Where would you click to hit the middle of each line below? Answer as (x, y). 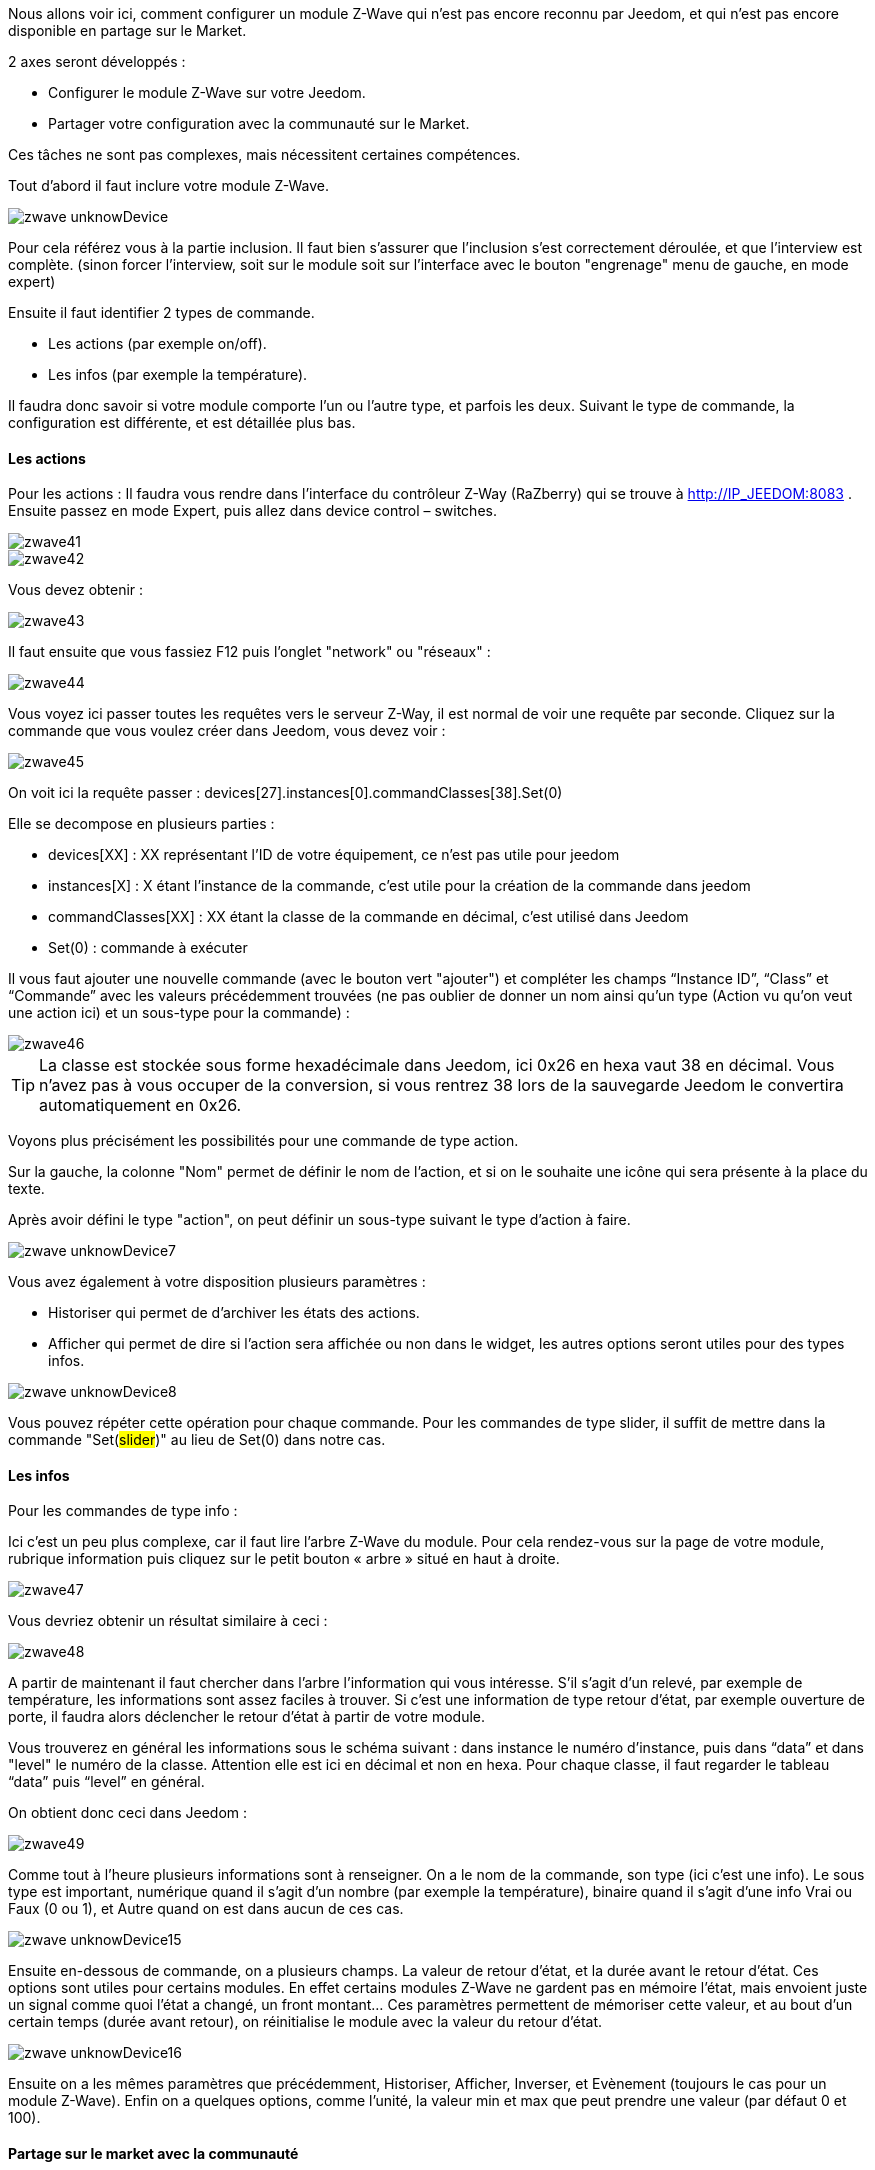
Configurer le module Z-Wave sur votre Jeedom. (207, 92)
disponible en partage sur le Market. (127, 30)
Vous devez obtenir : (76, 590)
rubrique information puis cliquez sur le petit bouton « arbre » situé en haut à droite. (284, 1559)
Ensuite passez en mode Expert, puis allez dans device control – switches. (252, 511)
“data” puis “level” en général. (106, 1782)
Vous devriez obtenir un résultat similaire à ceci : (168, 1621)
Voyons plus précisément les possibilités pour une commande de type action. (263, 1141)
